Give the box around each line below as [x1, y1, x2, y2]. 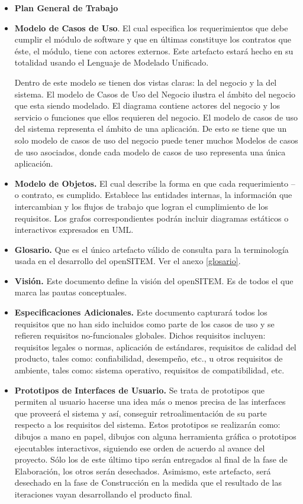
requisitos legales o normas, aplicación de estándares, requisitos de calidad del [14, 340, 296, 353]
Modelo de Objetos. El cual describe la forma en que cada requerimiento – [14, 177, 295, 189]
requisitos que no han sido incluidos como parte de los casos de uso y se [14, 317, 275, 330]
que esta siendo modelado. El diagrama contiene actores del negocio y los [14, 99, 280, 112]
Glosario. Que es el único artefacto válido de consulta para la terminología [14, 243, 289, 255]
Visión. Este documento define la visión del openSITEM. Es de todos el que [14, 274, 294, 287]
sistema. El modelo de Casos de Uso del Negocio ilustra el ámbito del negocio [14, 87, 296, 100]
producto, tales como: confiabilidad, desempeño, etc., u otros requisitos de [14, 352, 283, 365]
